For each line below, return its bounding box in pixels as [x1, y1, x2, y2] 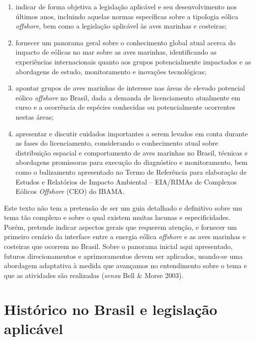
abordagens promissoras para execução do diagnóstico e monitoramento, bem [15, 157, 248, 167]
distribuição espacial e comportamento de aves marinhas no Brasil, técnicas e [15, 147, 248, 157]
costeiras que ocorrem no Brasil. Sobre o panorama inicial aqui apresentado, [4, 241, 233, 251]
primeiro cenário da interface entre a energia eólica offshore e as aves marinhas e [4, 231, 246, 242]
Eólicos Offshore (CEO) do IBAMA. [15, 186, 125, 196]
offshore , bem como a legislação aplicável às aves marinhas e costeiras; [15, 21, 227, 31]
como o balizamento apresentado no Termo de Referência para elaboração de [15, 166, 247, 177]
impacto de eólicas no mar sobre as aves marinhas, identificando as [15, 47, 217, 57]
